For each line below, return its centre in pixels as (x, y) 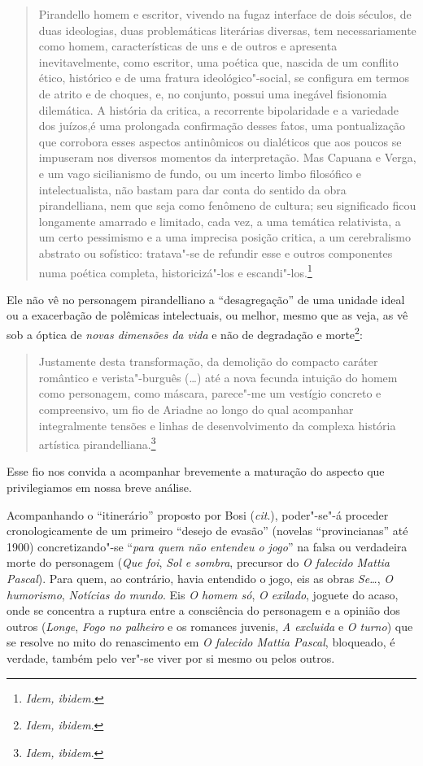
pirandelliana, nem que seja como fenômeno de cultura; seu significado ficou (227, 205)
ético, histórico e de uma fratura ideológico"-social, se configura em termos (224, 78)
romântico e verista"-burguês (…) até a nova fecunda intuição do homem (218, 377)
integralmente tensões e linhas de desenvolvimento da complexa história (217, 425)
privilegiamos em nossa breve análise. (99, 487)
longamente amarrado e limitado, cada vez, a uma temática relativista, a (220, 221)
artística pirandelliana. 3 (97, 443)
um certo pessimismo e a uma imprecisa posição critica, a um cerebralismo (225, 237)
